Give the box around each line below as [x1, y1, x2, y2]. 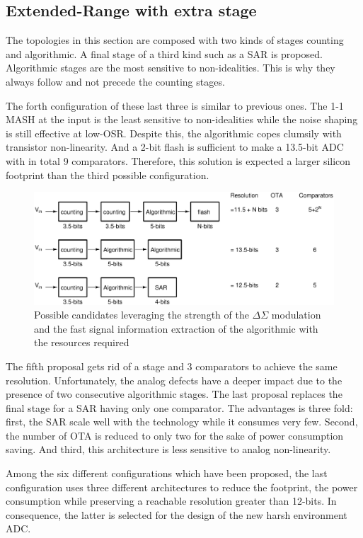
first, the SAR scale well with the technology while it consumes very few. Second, [6, 414, 358, 429]
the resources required [34, 335, 129, 350]
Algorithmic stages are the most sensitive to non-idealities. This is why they [6, 60, 335, 75]
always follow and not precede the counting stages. [6, 74, 225, 88]
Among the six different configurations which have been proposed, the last [6, 466, 328, 481]
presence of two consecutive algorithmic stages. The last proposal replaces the [6, 387, 342, 401]
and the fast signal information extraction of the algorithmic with [34, 321, 318, 336]
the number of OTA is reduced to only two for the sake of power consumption [6, 428, 344, 442]
